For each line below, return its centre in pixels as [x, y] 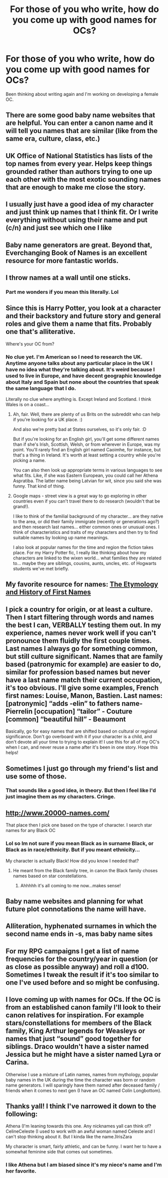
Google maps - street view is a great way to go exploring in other [80, 496]
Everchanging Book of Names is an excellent [76, 253]
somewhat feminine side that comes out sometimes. [59, 1152]
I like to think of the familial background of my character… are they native [88, 516]
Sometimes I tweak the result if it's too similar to [82, 974]
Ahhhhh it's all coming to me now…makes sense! [70, 885]
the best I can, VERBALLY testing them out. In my [83, 625]
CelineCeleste [20, 1131]
